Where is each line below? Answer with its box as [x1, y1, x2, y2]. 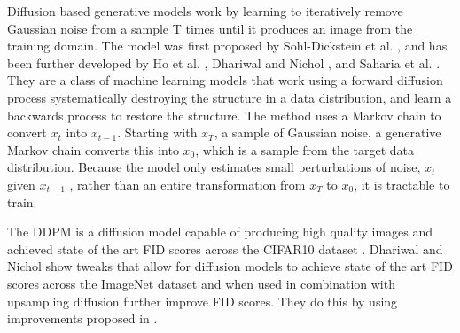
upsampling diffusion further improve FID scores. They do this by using [7, 291, 398, 310]
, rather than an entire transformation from [69, 174, 306, 193]
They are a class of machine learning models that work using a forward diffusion [7, 71, 443, 89]
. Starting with [117, 123, 198, 142]
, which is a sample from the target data [195, 140, 415, 159]
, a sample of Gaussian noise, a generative [214, 123, 441, 142]
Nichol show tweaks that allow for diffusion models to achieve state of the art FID [7, 257, 453, 275]
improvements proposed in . [7, 309, 158, 328]
